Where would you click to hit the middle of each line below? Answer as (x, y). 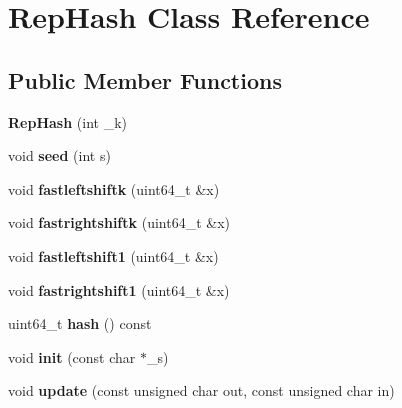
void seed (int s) (59, 155)
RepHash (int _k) (67, 121)
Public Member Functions (145, 79)
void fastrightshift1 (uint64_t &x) (119, 289)
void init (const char (72, 356)
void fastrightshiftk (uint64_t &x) (119, 222)
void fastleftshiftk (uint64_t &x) (114, 188)
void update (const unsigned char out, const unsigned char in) (201, 390)
